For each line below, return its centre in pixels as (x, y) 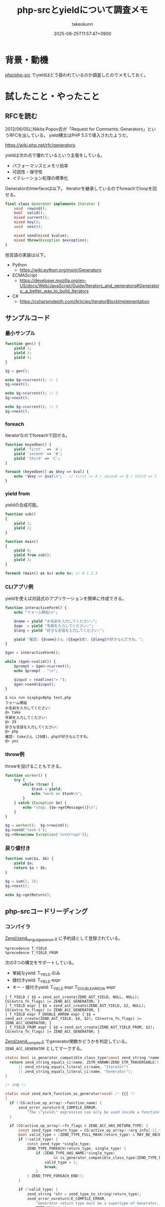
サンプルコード (27, 318)
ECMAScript (25, 275)
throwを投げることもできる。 (34, 766)
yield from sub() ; (33, 555)
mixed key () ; (27, 222)
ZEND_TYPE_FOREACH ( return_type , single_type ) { (76, 1149)
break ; (51, 1167)
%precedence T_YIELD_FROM (31, 953)
